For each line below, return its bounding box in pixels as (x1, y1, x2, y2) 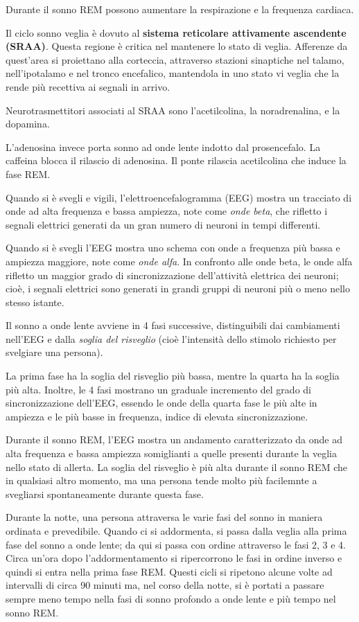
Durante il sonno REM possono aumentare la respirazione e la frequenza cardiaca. (6, 2, 354, 16)
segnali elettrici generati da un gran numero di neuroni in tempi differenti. (6, 217, 321, 231)
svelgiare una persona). (6, 345, 103, 359)
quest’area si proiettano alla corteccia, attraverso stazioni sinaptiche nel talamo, (6, 52, 344, 66)
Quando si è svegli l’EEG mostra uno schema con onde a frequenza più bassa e (6, 240, 340, 255)
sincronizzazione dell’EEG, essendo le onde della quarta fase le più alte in (6, 396, 317, 410)
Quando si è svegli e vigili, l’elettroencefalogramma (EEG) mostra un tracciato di (6, 190, 352, 204)
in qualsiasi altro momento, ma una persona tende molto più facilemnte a (6, 473, 317, 488)
